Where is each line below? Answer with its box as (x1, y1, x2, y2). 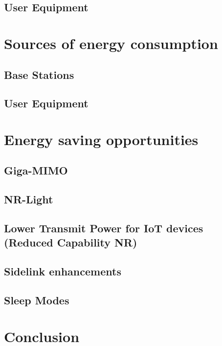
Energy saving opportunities (4, 129, 199, 149)
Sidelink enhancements (4, 264, 121, 279)
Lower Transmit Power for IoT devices (4, 221, 203, 236)
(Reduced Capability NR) (4, 235, 137, 250)
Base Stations (4, 67, 74, 82)
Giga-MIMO (4, 163, 68, 178)
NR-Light (4, 192, 53, 207)
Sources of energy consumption (4, 33, 218, 53)
